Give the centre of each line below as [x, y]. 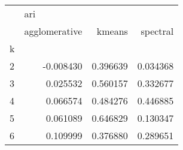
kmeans [112, 31]
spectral [157, 31]
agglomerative [53, 31]
